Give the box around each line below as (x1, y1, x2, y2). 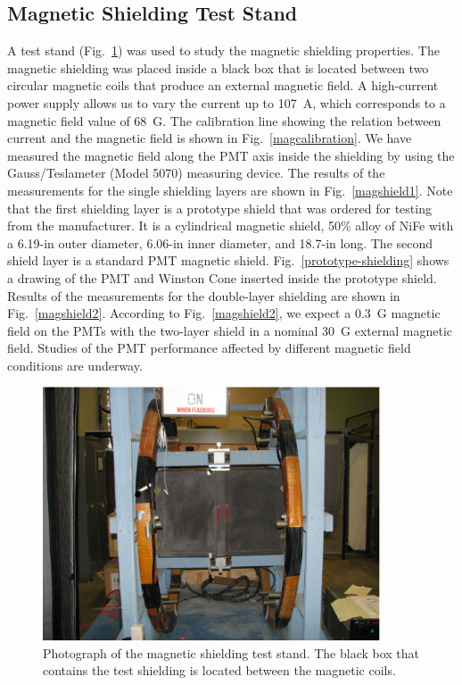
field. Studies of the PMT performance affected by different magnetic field (7, 338, 411, 357)
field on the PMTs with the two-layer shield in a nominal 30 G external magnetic (7, 321, 453, 339)
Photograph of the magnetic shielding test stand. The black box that (43, 643, 420, 662)
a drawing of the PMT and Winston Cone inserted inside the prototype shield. (7, 268, 437, 287)
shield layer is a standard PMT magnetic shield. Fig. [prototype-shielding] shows (7, 251, 450, 270)
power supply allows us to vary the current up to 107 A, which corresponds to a (7, 93, 446, 112)
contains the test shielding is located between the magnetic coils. (43, 661, 396, 680)
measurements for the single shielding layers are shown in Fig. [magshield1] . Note (7, 180, 453, 199)
